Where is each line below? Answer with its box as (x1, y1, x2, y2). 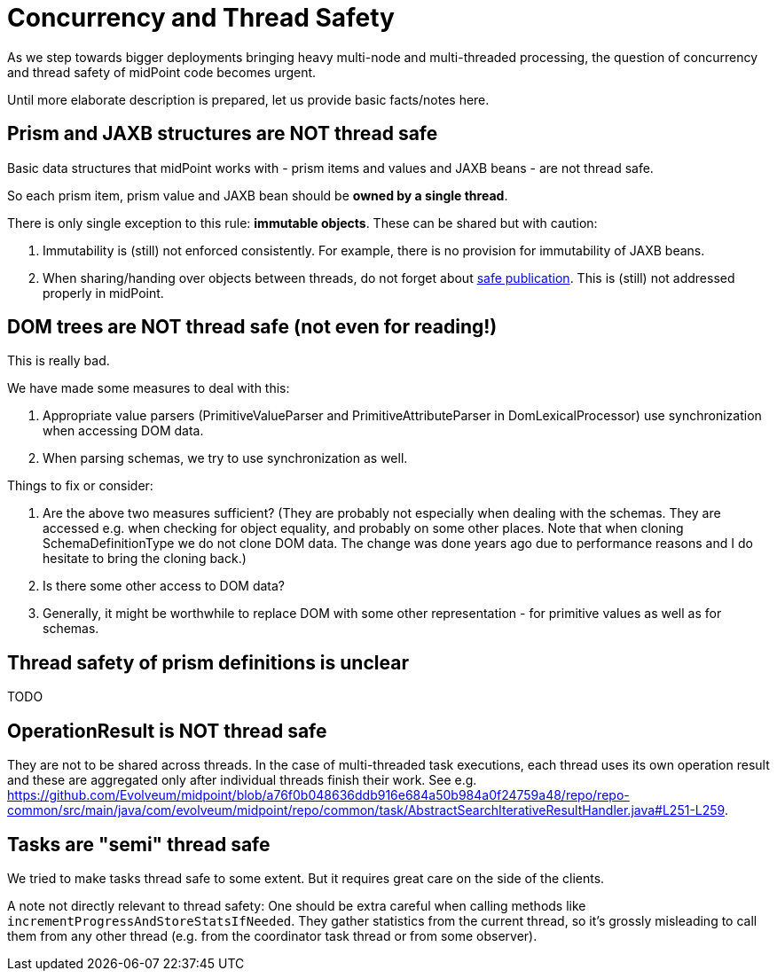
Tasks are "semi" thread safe (7, 833, 271, 856)
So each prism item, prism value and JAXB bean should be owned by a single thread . (7, 187, 508, 203)
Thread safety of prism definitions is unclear (7, 651, 409, 674)
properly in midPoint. (43, 285, 164, 301)
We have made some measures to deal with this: (7, 380, 290, 396)
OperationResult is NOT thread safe (7, 719, 327, 742)
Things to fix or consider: (7, 478, 153, 494)
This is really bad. (7, 353, 110, 369)
